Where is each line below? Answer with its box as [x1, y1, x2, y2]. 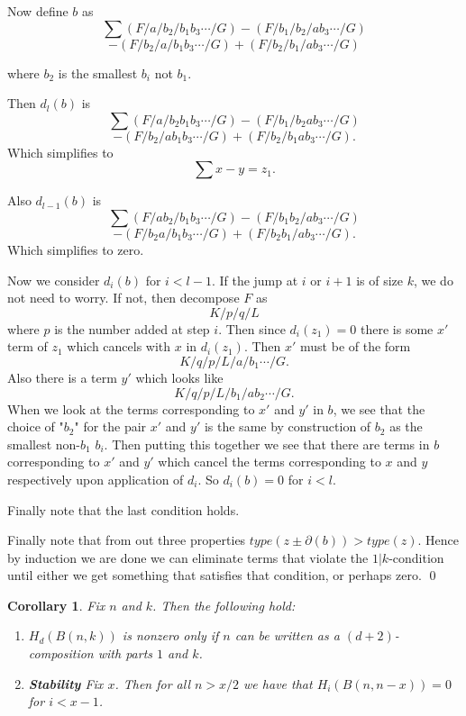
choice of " [7, 417, 64, 436]
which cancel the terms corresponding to [158, 452, 381, 471]
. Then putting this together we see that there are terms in [104, 434, 430, 453]
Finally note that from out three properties [7, 530, 246, 549]
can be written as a [234, 626, 340, 645]
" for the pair [74, 417, 147, 436]
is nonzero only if [122, 626, 219, 645]
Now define [7, 2, 69, 20]
